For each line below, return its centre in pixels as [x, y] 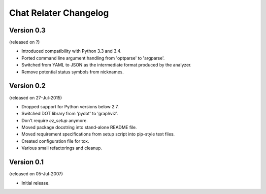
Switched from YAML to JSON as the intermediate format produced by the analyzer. [106, 65]
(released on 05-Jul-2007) [36, 174]
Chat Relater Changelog [59, 13]
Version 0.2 [27, 86]
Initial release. [35, 183]
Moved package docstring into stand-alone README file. [79, 128]
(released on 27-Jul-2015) [35, 97]
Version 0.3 [27, 30]
